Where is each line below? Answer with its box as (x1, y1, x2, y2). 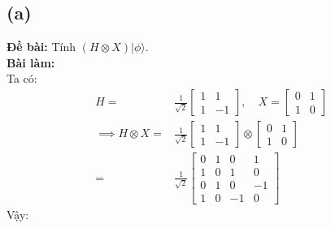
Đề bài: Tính (7, 38, 76, 55)
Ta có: (7, 70, 37, 87)
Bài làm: (7, 54, 55, 71)
